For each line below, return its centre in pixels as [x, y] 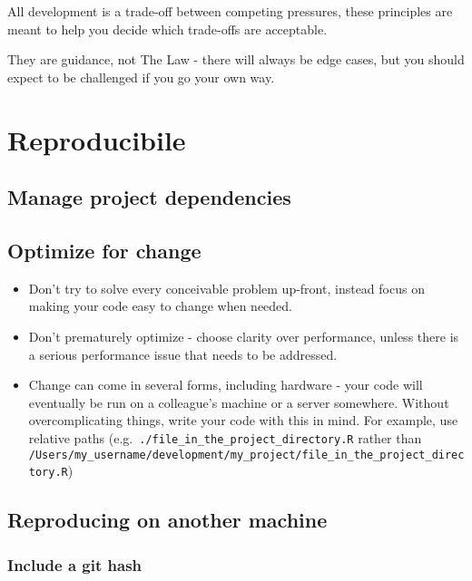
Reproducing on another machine [167, 520]
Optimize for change [104, 250]
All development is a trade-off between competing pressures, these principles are [230, 11]
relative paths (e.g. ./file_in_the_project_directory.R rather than [225, 437]
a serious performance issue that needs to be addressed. [183, 354]
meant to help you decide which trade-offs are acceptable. [167, 29]
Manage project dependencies [149, 197]
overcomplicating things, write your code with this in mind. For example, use [243, 420]
